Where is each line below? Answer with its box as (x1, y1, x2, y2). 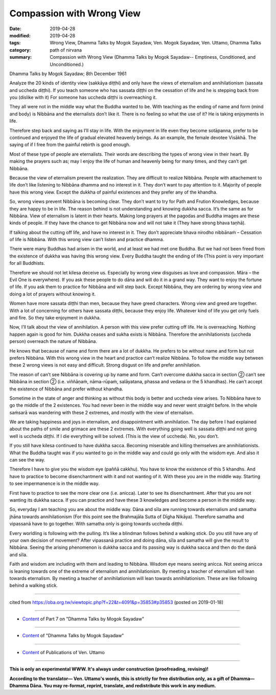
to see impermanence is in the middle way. (9, 480, 100, 486)
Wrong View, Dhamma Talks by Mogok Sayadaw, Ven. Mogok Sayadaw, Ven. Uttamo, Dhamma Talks (50, 40, 262, 46)
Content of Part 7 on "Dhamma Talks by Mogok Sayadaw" (22, 616, 144, 622)
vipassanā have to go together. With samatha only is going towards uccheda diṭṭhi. (9, 521, 183, 527)
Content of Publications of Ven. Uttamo (22, 649, 105, 655)
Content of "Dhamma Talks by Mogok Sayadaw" (22, 633, 124, 639)
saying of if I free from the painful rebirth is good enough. (9, 142, 131, 148)
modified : (9, 32, 31, 38)
